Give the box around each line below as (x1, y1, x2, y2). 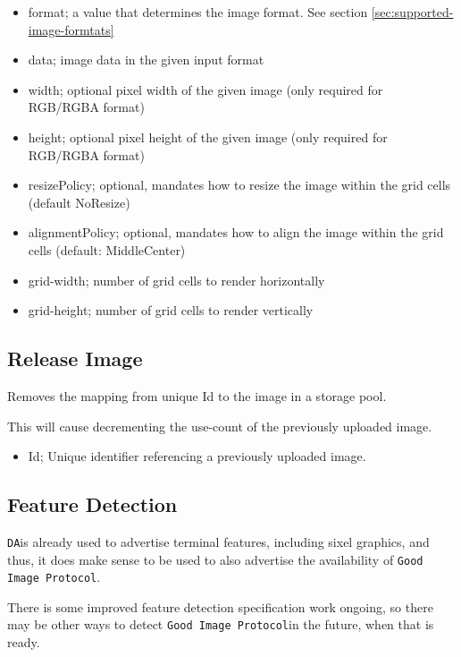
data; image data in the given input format (28, 50, 264, 69)
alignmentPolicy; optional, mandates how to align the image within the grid (28, 223, 444, 242)
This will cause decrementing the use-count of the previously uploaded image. (7, 416, 432, 435)
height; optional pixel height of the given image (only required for (28, 127, 388, 146)
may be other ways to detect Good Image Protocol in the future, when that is (7, 615, 434, 634)
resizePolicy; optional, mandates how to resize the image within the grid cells (28, 175, 451, 194)
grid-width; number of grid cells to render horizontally (28, 270, 325, 289)
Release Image (7, 345, 143, 372)
